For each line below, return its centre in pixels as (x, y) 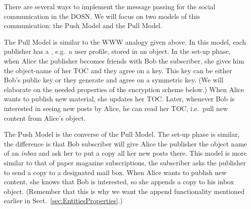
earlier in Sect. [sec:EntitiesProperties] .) (63, 201)
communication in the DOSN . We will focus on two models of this (102, 16)
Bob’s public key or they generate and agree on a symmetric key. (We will (114, 80)
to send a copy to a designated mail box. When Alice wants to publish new (115, 172)
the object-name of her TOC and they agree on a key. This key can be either (118, 70)
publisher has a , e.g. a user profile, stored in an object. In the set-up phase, (117, 51)
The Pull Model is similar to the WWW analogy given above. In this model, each (125, 41)
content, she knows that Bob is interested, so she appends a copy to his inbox (119, 182)
